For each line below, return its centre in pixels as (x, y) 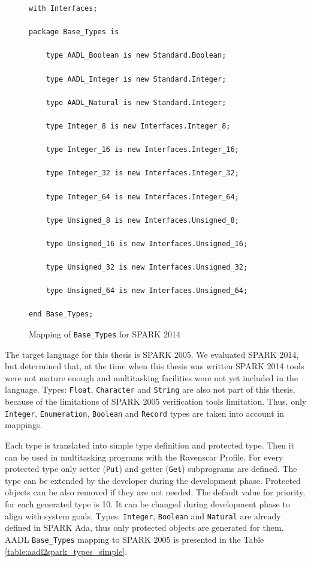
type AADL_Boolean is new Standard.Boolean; (136, 56)
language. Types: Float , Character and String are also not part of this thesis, (150, 389)
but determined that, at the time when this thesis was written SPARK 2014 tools (155, 366)
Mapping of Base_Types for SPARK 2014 (105, 334)
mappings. (24, 425)
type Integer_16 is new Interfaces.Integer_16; (142, 150)
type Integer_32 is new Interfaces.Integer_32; (142, 173)
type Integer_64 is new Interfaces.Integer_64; (142, 197)
